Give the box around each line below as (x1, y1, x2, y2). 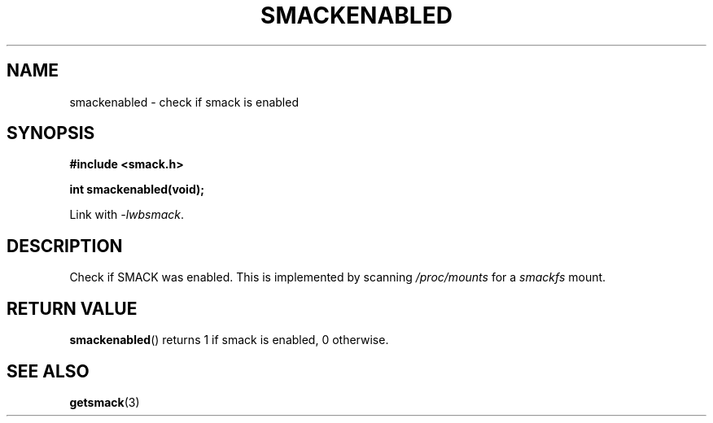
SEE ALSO (7, 360, 90, 382)
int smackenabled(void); (69, 182, 205, 197)
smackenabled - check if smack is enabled (69, 94, 299, 109)
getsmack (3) (69, 395, 140, 409)
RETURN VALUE (7, 298, 138, 319)
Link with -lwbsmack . (69, 207, 185, 222)
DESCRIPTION (7, 235, 123, 256)
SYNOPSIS (7, 123, 95, 144)
